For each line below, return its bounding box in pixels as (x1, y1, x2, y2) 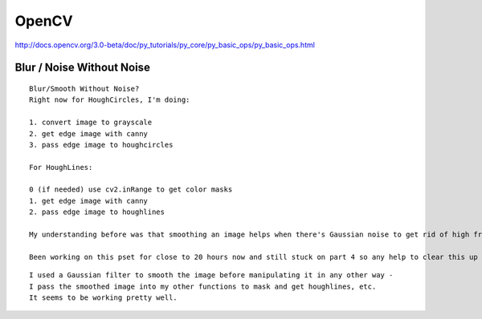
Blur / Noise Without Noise (14, 61, 150, 75)
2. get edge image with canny (29, 129, 149, 138)
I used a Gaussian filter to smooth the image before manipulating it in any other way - (29, 271, 394, 280)
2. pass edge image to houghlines (29, 208, 165, 216)
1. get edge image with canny (29, 196, 149, 205)
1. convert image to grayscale (29, 118, 153, 127)
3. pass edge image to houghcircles (29, 140, 174, 149)
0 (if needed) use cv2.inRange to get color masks (29, 185, 233, 194)
